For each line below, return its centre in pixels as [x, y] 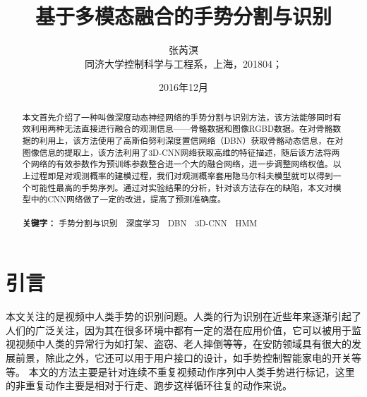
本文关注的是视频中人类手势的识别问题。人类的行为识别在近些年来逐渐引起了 [183, 316]
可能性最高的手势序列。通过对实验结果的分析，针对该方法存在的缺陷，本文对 [182, 187]
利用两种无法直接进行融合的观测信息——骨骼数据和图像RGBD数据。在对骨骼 [182, 129]
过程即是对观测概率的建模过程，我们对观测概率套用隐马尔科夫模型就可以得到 [182, 175]
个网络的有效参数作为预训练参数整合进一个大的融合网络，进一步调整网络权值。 [178, 164]
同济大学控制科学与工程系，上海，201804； [183, 63]
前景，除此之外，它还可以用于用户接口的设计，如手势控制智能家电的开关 [183, 357]
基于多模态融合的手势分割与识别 [183, 16]
